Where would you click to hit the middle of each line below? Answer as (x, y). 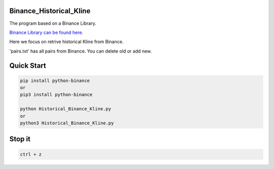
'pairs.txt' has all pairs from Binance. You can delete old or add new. (81, 51)
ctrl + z (31, 154)
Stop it (20, 139)
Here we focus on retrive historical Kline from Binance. (66, 42)
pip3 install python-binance (56, 95)
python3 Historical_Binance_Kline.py (67, 123)
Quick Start (28, 66)
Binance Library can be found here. (46, 32)
